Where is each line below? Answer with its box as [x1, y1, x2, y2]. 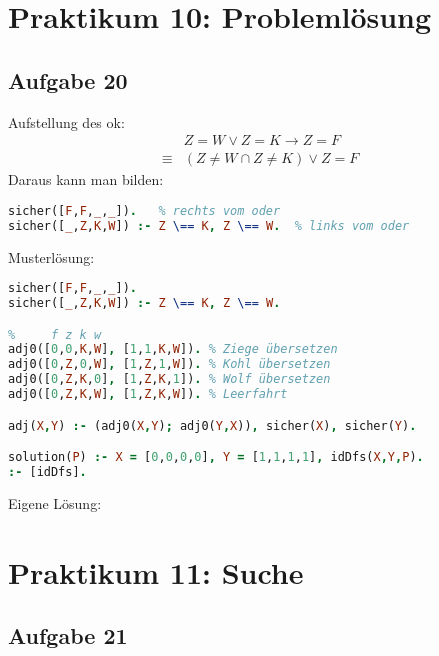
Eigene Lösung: [8, 492, 102, 513]
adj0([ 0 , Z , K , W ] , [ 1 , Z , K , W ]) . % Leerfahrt [8, 387, 288, 402]
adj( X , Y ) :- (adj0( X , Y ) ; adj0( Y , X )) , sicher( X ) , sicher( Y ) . [8, 418, 417, 433]
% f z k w [8, 327, 102, 342]
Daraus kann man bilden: [8, 169, 164, 190]
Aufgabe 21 [8, 620, 128, 651]
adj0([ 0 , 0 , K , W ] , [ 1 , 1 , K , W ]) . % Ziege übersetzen [8, 342, 338, 357]
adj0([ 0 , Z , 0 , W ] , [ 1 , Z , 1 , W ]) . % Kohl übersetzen [8, 357, 331, 372]
